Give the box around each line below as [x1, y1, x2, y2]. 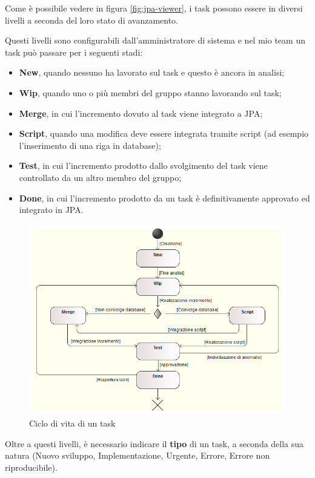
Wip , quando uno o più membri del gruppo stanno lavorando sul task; [19, 86, 282, 99]
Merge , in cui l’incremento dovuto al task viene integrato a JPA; [19, 106, 263, 119]
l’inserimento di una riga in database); [19, 139, 161, 151]
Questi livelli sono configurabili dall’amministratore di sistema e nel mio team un [5, 34, 305, 47]
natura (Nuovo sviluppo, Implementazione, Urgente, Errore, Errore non [5, 449, 270, 462]
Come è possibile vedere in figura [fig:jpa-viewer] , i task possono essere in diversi [5, 2, 303, 14]
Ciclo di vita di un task [29, 416, 116, 429]
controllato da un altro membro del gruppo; [19, 171, 182, 183]
